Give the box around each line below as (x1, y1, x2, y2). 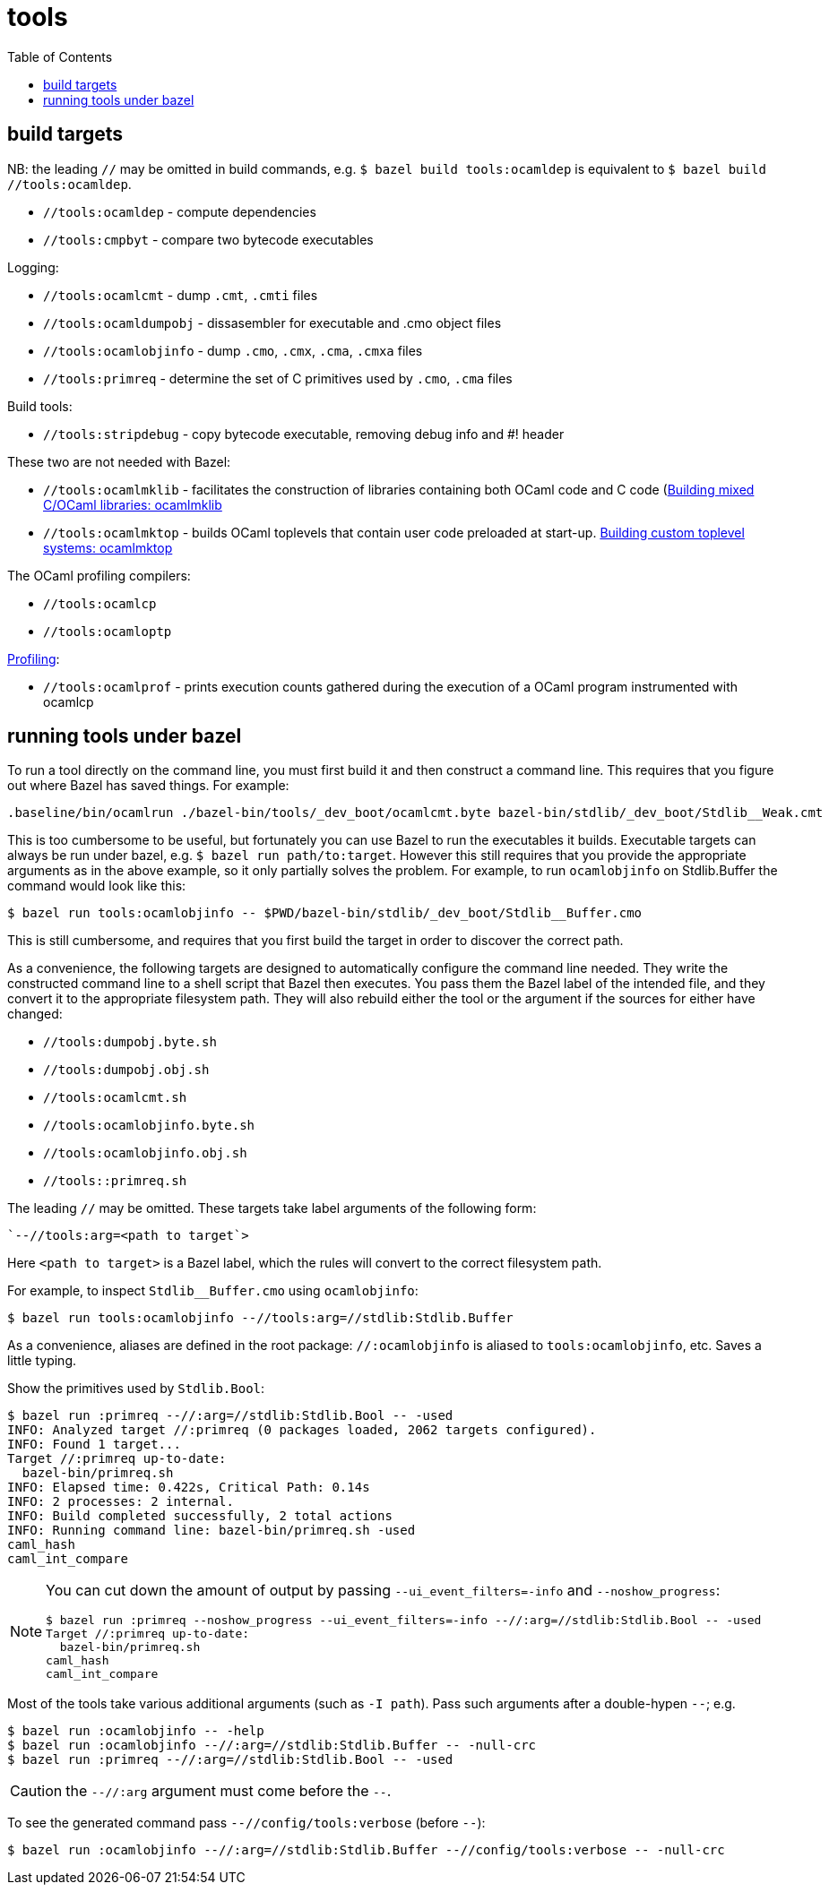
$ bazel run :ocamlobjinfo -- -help (7, 1724, 264, 1739)
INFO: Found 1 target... (7, 1437, 181, 1452)
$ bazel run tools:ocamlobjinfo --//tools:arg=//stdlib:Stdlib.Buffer (7, 1311, 514, 1326)
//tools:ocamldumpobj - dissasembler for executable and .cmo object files (43, 314, 502, 331)
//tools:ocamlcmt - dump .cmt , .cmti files (43, 287, 318, 303)
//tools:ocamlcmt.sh (43, 1090, 187, 1105)
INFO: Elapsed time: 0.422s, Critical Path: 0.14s (7, 1480, 370, 1495)
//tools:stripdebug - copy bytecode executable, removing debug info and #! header (43, 426, 565, 442)
